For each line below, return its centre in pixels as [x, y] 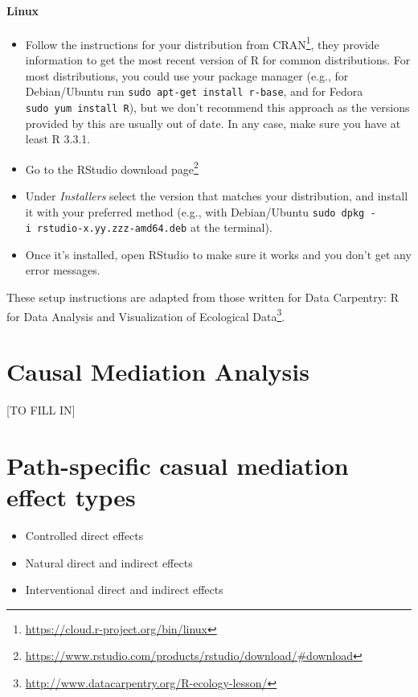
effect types [71, 497]
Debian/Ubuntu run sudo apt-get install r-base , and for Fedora [194, 91]
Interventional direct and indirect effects [124, 590]
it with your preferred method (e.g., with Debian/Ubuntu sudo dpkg [195, 211]
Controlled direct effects [84, 535]
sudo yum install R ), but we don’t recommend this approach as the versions [217, 107]
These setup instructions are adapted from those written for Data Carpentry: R [203, 297]
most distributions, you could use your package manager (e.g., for [187, 75]
